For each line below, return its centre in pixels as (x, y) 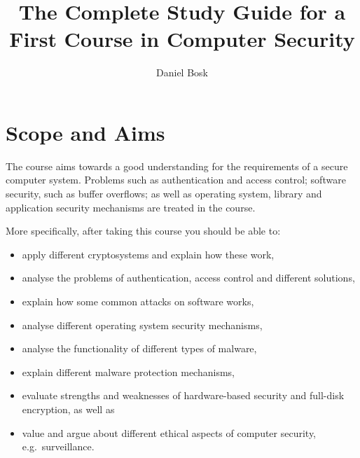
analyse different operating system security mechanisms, (142, 325)
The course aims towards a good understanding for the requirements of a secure (177, 166)
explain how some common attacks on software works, (138, 301)
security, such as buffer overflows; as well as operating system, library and (164, 194)
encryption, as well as (68, 409)
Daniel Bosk (182, 72)
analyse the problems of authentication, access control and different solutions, (188, 278)
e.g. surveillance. (58, 446)
